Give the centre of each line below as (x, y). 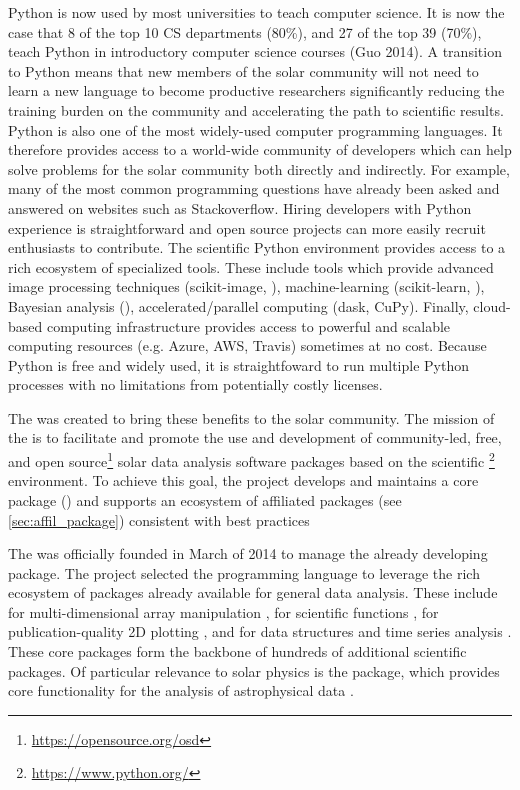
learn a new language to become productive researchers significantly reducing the (256, 90)
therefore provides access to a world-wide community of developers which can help (260, 149)
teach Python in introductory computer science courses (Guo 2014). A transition (255, 51)
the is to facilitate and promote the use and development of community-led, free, (255, 437)
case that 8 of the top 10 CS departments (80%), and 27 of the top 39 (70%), (245, 31)
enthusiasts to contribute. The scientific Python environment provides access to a (257, 247)
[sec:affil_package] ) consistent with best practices (159, 519)
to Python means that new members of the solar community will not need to (243, 70)
